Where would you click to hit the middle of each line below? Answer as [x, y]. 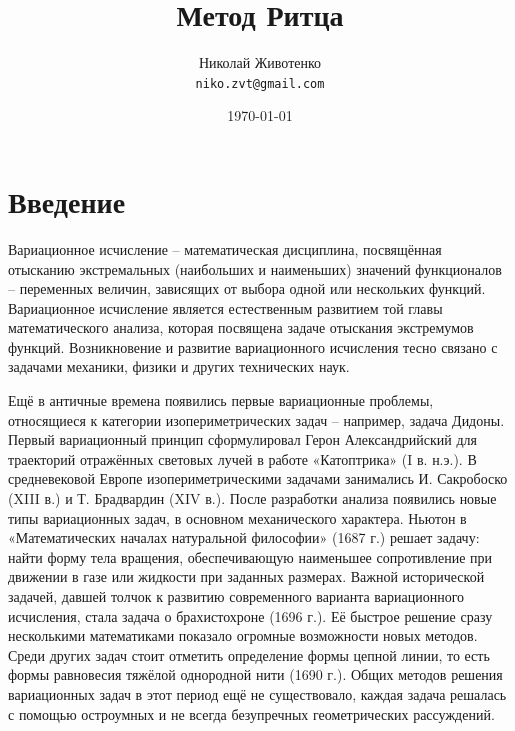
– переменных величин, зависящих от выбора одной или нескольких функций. [247, 288]
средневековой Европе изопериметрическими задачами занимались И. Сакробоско [258, 478]
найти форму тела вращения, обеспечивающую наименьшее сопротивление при [250, 556]
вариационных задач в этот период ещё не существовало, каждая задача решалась [257, 693]
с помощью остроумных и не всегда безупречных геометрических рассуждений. [251, 713]
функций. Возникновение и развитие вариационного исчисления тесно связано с [253, 346]
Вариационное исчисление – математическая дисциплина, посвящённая [225, 248]
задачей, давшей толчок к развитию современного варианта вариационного [236, 596]
